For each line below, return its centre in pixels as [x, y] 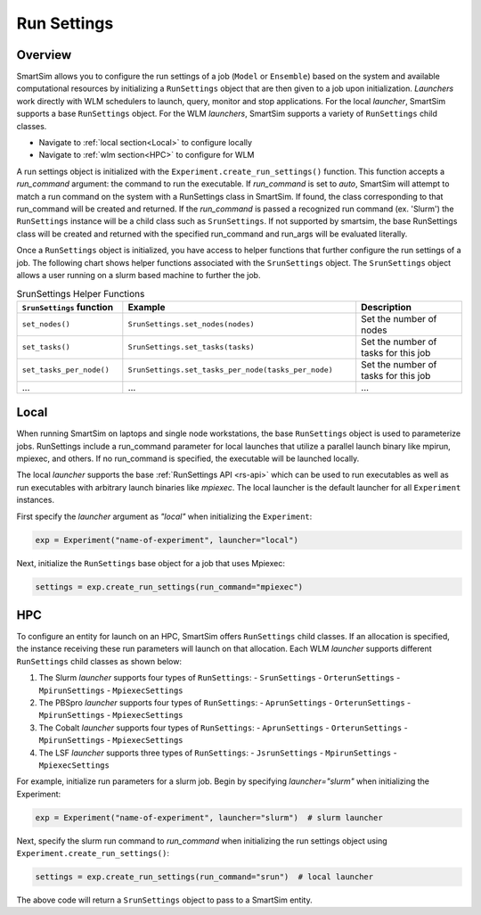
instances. [36, 500]
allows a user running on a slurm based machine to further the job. [139, 275]
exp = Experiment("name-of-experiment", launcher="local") [167, 540]
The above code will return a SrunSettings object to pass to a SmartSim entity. [164, 900]
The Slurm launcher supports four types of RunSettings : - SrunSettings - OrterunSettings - [220, 678]
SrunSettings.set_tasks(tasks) [191, 347]
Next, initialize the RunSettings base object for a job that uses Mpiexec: [151, 563]
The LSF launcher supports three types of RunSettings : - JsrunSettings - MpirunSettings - [218, 753]
